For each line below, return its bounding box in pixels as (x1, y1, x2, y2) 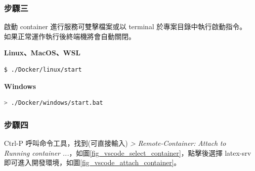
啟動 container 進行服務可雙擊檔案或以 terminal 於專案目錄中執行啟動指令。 (4, 21, 247, 32)
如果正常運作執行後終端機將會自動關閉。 (4, 31, 135, 41)
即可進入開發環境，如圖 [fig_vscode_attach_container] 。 (4, 157, 181, 168)
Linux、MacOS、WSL (4, 47, 81, 58)
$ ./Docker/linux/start (4, 66, 82, 73)
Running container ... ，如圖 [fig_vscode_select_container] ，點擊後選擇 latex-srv (4, 147, 251, 158)
